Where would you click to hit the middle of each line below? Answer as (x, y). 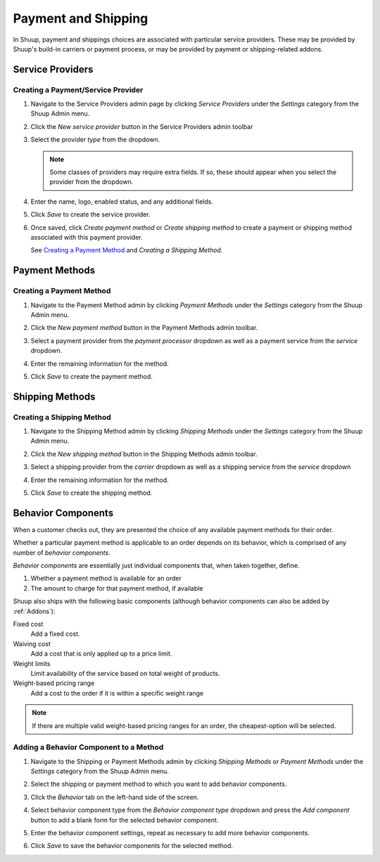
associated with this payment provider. (87, 237)
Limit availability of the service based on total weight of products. (125, 673)
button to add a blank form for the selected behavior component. (125, 820)
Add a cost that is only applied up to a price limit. (101, 654)
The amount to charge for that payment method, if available (117, 588)
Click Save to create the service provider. (90, 214)
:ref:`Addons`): (34, 611)
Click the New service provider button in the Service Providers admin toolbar (142, 126)
